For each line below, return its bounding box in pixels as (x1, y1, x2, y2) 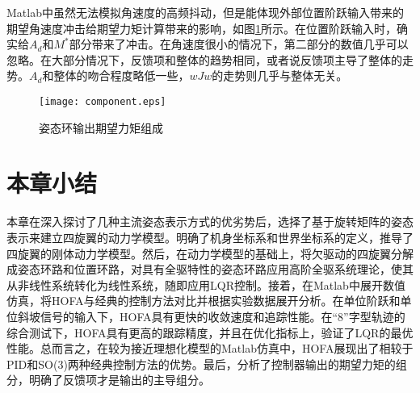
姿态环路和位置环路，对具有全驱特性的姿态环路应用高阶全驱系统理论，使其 (17, 261, 414, 278)
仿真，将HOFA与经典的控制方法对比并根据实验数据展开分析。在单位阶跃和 (6, 292, 401, 309)
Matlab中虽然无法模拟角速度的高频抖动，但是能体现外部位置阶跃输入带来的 (6, 4, 404, 20)
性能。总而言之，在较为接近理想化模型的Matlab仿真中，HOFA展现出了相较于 (6, 340, 414, 357)
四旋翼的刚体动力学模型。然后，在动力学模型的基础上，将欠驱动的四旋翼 (6, 245, 391, 261)
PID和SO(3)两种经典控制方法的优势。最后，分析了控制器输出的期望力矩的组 (6, 355, 407, 372)
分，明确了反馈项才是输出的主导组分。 (6, 371, 210, 388)
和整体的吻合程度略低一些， (42, 67, 190, 84)
